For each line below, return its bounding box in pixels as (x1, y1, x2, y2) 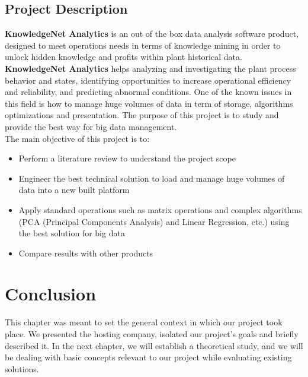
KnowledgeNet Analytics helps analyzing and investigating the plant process (5, 62, 296, 74)
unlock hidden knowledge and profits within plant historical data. (5, 50, 242, 63)
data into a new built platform (18, 183, 130, 196)
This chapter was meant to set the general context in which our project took (5, 316, 283, 328)
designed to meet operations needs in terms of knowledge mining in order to (5, 39, 281, 51)
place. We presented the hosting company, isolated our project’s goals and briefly (5, 328, 299, 340)
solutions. (5, 362, 39, 375)
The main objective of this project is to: (5, 132, 150, 144)
